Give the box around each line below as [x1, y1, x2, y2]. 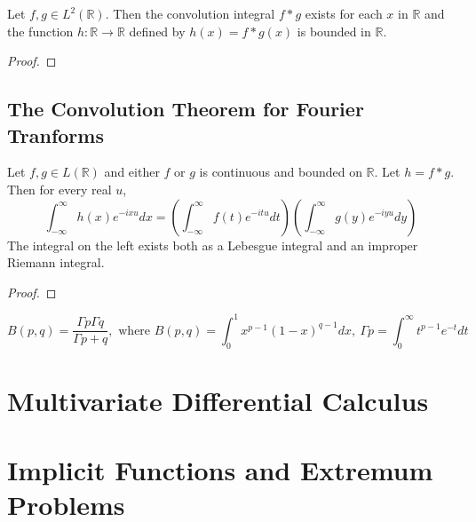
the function [7, 21, 74, 40]
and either [104, 162, 160, 181]
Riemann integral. [7, 253, 105, 272]
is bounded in [297, 21, 371, 40]
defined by [129, 21, 186, 40]
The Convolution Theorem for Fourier [7, 95, 364, 123]
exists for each [305, 4, 383, 22]
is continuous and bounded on [199, 162, 362, 181]
